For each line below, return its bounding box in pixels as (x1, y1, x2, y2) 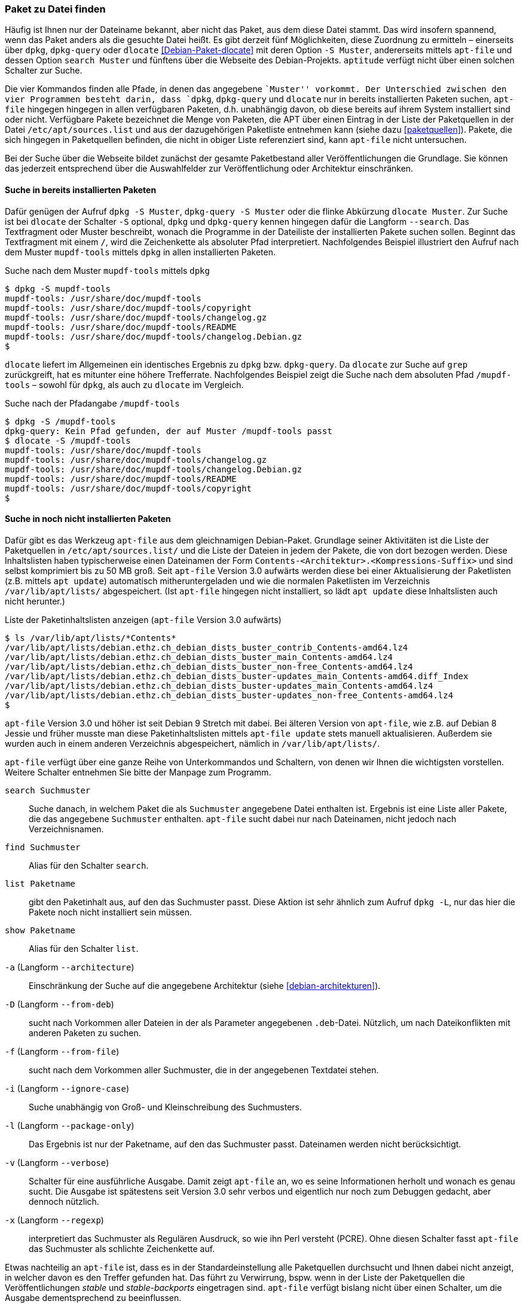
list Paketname (5, 878, 76, 888)
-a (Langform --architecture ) (5, 961, 134, 972)
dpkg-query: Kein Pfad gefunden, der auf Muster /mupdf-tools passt (5, 426, 332, 436)
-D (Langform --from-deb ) (5, 998, 114, 1009)
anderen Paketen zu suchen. (29, 1027, 141, 1038)
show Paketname (5, 925, 76, 935)
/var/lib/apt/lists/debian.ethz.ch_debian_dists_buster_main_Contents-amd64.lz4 (5, 652, 393, 662)
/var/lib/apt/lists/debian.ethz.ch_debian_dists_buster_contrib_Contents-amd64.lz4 (5, 642, 408, 652)
